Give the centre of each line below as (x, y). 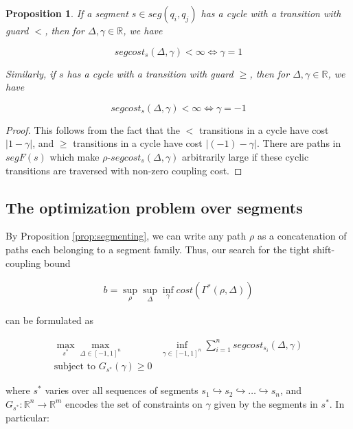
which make (75, 156)
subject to (75, 367)
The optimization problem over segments (154, 207)
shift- (324, 249)
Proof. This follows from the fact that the (93, 129)
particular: (27, 417)
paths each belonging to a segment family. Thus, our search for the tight (158, 249)
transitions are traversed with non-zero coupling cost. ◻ (124, 170)
